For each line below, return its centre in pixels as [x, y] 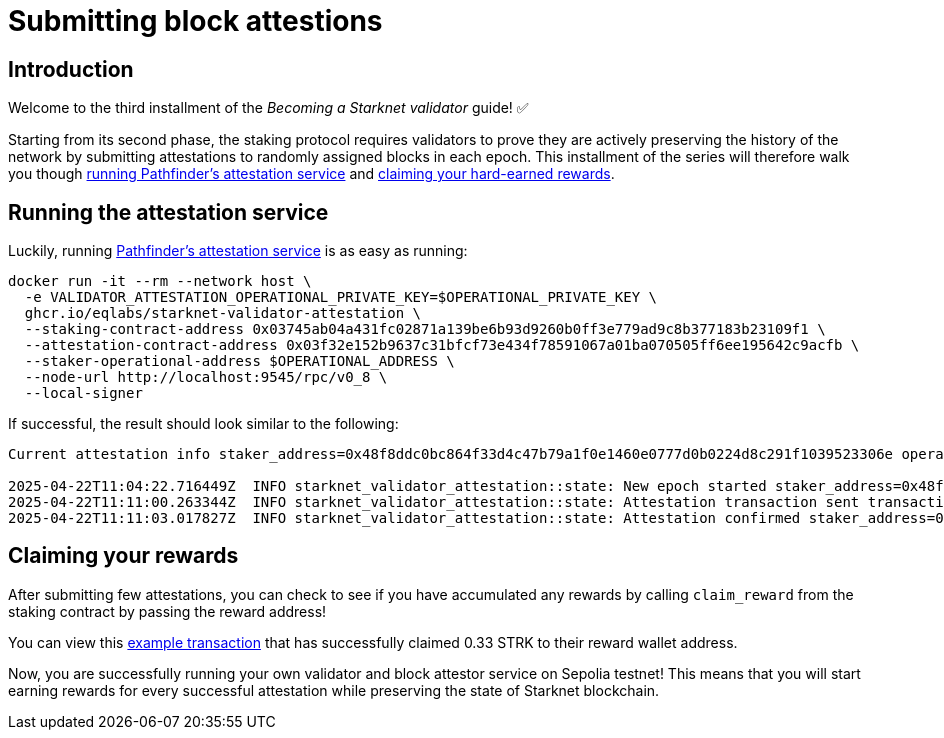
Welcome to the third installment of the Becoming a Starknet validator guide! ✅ [268, 108]
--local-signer [83, 393]
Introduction [71, 69]
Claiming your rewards [123, 556]
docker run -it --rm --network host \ [160, 281]
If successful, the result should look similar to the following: [203, 424]
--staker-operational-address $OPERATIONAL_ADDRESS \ [239, 361]
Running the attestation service [168, 212]
